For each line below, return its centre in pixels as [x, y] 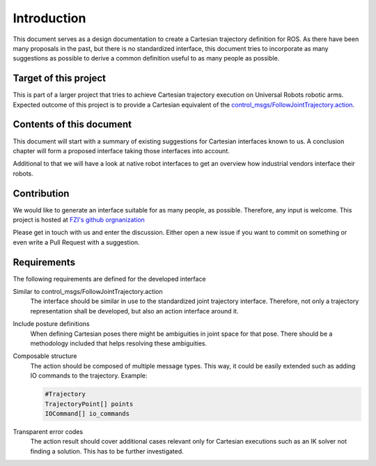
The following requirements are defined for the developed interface [109, 279]
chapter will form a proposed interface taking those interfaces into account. [121, 150]
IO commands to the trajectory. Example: [89, 375]
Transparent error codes [48, 431]
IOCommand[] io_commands [87, 413]
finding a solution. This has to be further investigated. [107, 451]
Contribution [41, 193]
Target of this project [60, 78]
